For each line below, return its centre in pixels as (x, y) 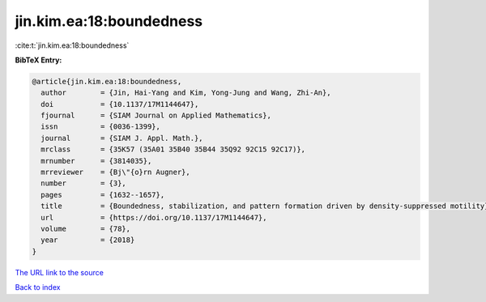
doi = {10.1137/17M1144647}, (120, 104)
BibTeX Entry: (38, 60)
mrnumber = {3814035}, (96, 161)
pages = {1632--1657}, (103, 195)
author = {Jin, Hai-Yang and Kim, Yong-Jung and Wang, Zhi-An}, (186, 93)
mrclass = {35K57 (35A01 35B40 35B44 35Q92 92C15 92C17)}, (173, 149)
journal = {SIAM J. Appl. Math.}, (122, 138)
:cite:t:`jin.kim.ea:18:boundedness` (72, 45)
